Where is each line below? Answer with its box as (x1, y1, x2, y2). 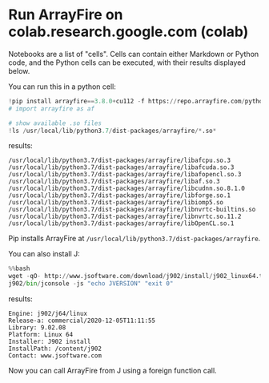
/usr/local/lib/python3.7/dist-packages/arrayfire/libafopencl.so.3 (8, 171, 242, 179)
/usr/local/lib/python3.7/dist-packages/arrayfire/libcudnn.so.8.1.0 (8, 184, 246, 193)
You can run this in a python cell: (8, 82, 116, 91)
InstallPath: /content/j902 (8, 345, 102, 353)
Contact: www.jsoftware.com (8, 352, 102, 360)
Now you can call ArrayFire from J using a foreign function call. (8, 366, 218, 376)
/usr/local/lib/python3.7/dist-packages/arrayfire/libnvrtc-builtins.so (8, 206, 256, 214)
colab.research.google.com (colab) (8, 22, 249, 41)
